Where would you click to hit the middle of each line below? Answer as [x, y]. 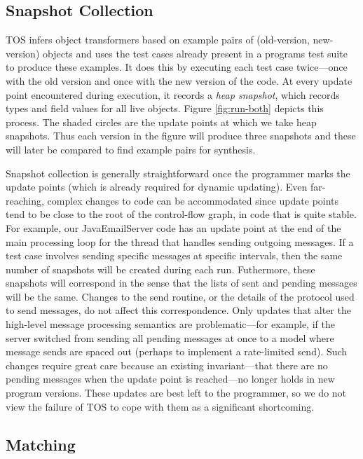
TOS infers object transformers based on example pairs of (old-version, [158, 40]
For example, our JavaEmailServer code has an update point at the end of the [173, 227]
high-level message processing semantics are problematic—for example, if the [170, 324]
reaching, [25, 200]
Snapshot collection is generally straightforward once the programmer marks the [178, 173]
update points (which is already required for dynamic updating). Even [157, 187]
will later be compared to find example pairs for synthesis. [131, 149]
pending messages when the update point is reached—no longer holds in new [170, 379]
